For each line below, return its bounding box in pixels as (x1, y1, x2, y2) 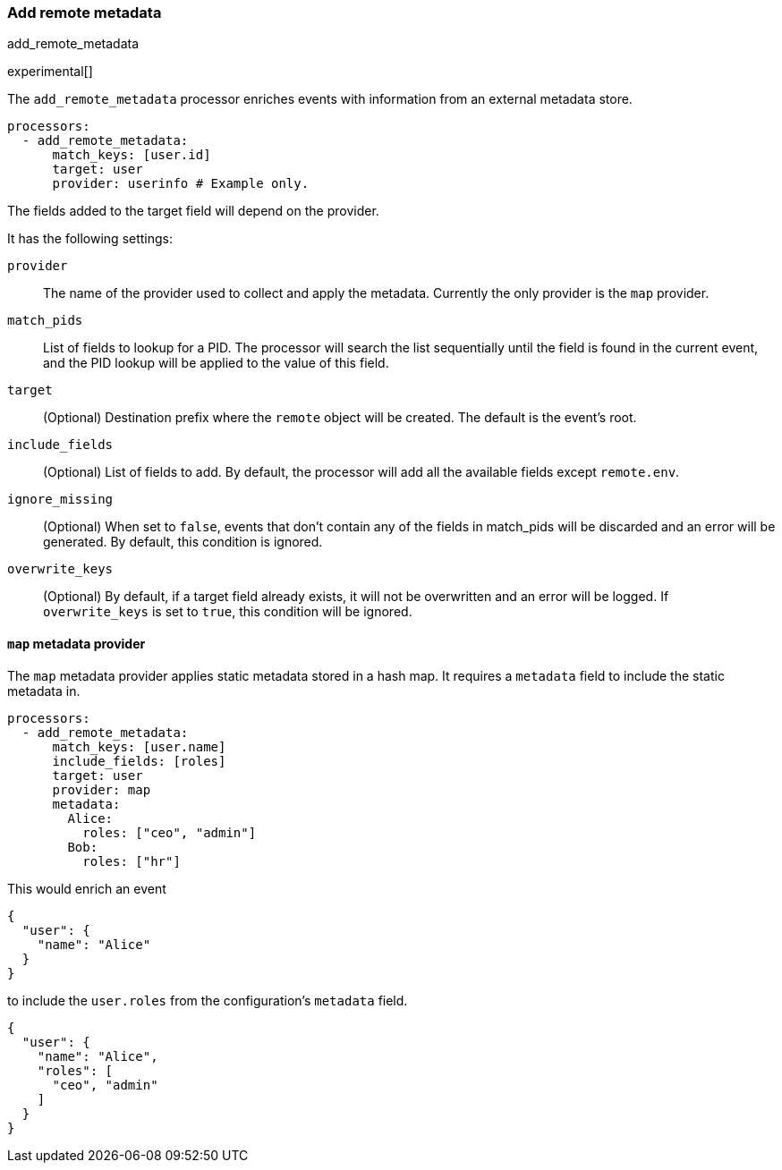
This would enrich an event (7, 880, 166, 896)
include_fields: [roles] (52, 753, 226, 768)
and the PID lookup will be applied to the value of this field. (43, 355, 389, 371)
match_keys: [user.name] (52, 739, 226, 754)
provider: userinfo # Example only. (52, 176, 310, 191)
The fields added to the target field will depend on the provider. (7, 203, 379, 219)
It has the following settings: (7, 231, 174, 247)
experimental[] (7, 64, 93, 80)
